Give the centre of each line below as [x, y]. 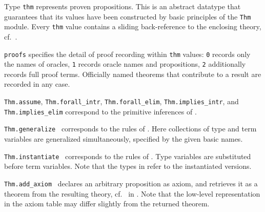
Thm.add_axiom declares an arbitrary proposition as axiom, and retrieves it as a [131, 183]
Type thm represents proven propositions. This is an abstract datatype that [123, 6]
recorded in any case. [37, 84]
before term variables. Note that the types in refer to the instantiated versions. [128, 166]
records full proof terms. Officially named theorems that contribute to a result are [133, 74]
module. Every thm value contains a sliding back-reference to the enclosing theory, [133, 26]
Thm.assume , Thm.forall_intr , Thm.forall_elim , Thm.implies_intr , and [121, 101]
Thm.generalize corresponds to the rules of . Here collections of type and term [130, 129]
